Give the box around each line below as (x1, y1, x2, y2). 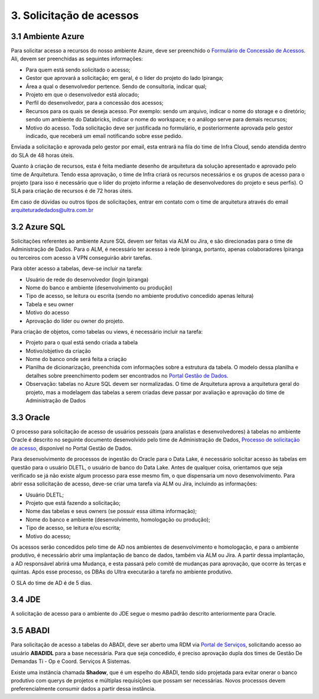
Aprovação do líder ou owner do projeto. (25, 317, 125, 324)
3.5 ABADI (11, 626, 50, 636)
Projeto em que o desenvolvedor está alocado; (25, 91, 139, 98)
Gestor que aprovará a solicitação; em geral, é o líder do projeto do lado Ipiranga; (25, 75, 224, 82)
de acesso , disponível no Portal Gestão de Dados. (11, 444, 132, 452)
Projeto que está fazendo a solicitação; (25, 500, 121, 507)
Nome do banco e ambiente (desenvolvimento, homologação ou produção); (25, 516, 210, 523)
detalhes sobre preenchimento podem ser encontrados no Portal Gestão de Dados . (25, 372, 229, 379)
